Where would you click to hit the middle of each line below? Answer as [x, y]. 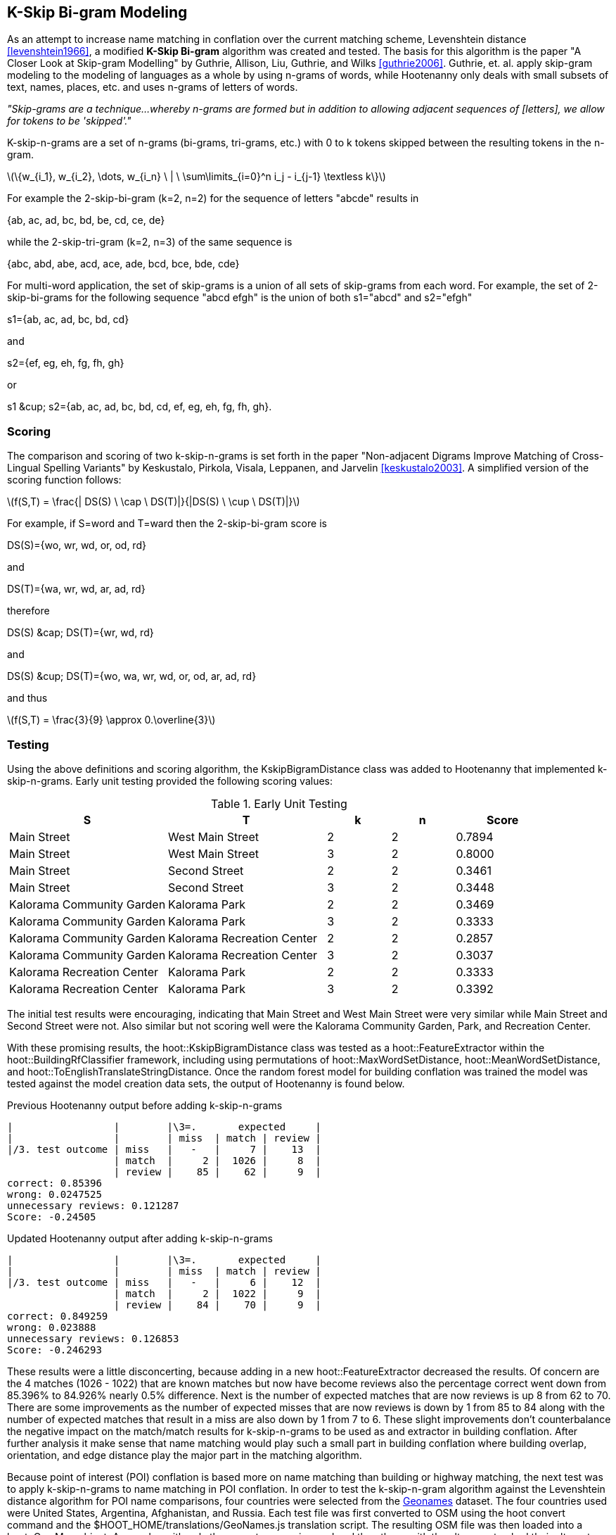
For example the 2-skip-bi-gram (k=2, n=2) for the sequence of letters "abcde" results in [213, 198]
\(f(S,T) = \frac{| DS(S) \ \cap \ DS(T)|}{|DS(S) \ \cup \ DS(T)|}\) [154, 502]
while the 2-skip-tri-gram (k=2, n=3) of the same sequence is [150, 242]
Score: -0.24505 [52, 1217]
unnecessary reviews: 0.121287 [93, 1205]
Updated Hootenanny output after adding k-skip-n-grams [140, 1238]
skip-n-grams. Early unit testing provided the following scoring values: [170, 781]
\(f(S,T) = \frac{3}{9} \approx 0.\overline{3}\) [111, 720]
